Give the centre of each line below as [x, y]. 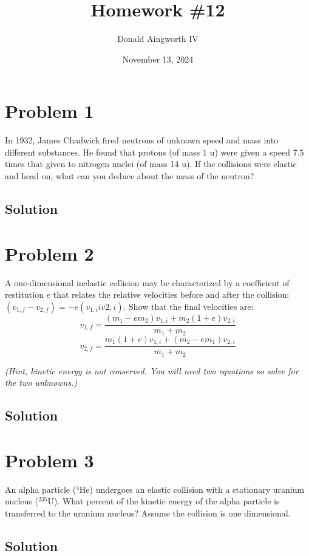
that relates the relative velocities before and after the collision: [171, 294]
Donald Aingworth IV [158, 39]
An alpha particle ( [41, 489]
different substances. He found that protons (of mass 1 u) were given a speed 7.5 [154, 152]
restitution [24, 294]
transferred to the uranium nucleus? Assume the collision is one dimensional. [148, 513]
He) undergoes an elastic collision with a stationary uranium [192, 489]
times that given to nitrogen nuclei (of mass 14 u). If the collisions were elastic [151, 164]
